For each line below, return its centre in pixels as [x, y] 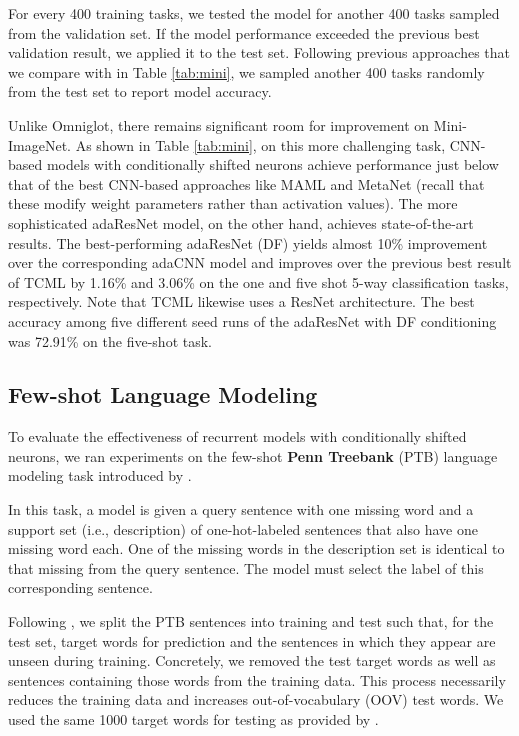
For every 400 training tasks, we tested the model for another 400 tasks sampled [254, 13]
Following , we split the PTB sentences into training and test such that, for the [251, 621]
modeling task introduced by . [100, 475]
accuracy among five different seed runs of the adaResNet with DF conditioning [252, 320]
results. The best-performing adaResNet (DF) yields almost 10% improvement [248, 242]
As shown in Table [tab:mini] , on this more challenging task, [260, 144]
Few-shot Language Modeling [163, 394]
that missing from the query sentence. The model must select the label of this [246, 567]
